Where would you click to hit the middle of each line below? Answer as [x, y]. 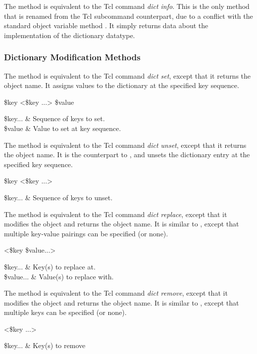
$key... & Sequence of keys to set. [54, 118]
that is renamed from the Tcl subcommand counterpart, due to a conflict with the [128, 16]
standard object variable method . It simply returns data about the [106, 25]
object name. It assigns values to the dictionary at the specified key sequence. [122, 85]
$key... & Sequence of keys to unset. [58, 197]
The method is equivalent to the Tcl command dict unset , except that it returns [125, 145]
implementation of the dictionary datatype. [70, 35]
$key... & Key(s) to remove [45, 345]
